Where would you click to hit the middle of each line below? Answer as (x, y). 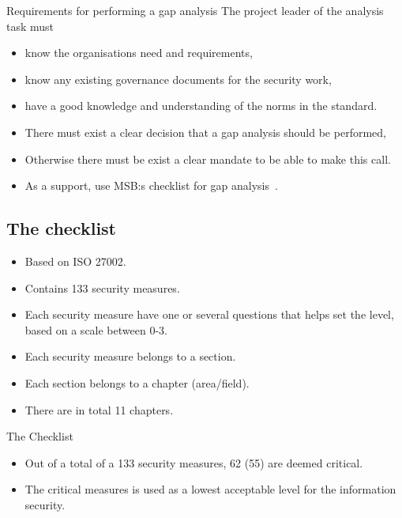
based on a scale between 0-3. (96, 329)
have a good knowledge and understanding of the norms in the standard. (201, 106)
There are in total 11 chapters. (99, 409)
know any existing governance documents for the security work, (178, 79)
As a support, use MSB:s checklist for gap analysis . (151, 185)
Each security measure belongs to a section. (130, 356)
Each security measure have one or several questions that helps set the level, (209, 314)
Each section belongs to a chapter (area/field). (137, 382)
